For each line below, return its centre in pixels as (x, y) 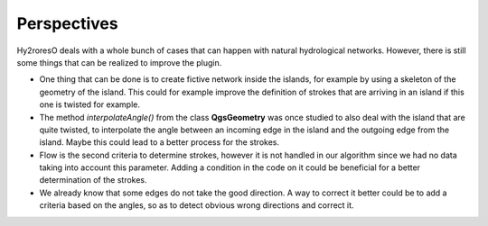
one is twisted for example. (89, 104)
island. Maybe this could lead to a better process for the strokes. (160, 142)
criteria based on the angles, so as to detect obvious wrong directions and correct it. (197, 205)
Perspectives (67, 23)
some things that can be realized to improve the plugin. (119, 62)
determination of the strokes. (94, 180)
